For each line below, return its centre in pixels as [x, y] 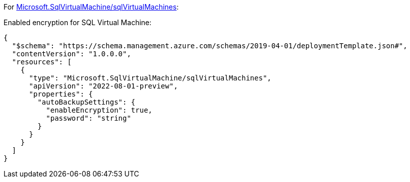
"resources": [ [42, 62]
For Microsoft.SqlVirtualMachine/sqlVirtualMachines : [91, 7]
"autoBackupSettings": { [86, 102]
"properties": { [61, 94]
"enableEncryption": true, [99, 110]
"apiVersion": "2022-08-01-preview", [103, 86]
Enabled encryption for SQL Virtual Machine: [78, 22]
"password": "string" [89, 118]
